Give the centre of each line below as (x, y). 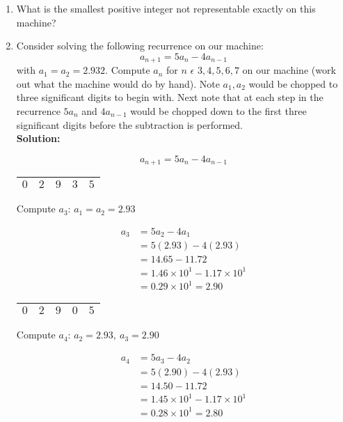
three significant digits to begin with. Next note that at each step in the (170, 97)
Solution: (38, 138)
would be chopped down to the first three (218, 111)
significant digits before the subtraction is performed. (130, 124)
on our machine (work (289, 70)
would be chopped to (293, 83)
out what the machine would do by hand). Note (118, 83)
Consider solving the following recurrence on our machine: (140, 46)
